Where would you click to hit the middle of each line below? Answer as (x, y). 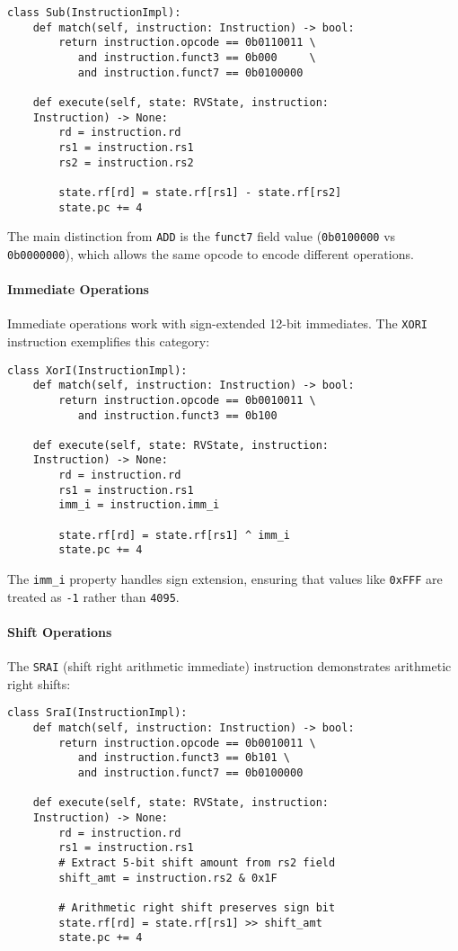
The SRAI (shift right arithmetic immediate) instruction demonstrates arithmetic (229, 666)
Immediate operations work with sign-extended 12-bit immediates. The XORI (217, 323)
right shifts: (39, 683)
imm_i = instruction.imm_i (139, 505)
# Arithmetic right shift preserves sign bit (197, 907)
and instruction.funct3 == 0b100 (177, 415)
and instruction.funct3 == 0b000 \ (197, 57)
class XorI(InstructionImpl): (97, 370)
